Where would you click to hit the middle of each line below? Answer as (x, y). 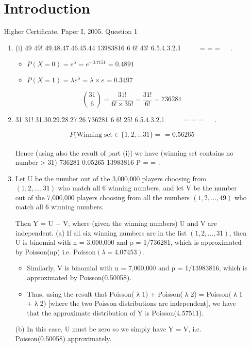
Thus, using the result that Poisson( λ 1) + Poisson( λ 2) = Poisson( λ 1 (135, 293)
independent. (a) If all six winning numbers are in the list (101, 232)
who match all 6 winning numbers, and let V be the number (147, 188)
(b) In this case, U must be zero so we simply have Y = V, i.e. (108, 329)
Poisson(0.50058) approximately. (63, 338)
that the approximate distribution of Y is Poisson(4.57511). (115, 312)
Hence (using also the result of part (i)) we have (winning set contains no (124, 152)
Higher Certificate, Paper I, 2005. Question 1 (71, 31)
